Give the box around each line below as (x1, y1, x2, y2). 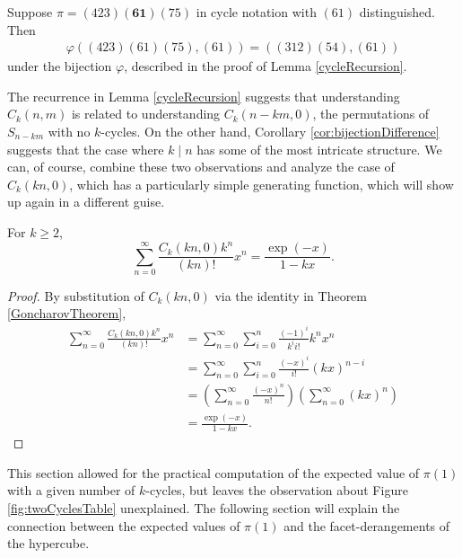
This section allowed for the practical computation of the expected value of (7, 463, 420, 482)
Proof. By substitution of (7, 286, 144, 305)
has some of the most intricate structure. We (196, 139, 442, 158)
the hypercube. (7, 534, 90, 553)
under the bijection (7, 57, 112, 75)
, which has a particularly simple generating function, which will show (69, 174, 454, 193)
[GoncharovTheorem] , (7, 304, 126, 323)
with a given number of (7, 481, 135, 500)
